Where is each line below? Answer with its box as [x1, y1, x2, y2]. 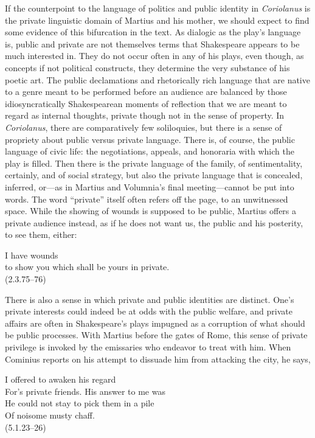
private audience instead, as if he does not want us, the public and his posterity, [5, 216, 303, 229]
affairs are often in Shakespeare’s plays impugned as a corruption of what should [5, 316, 305, 329]
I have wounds [5, 248, 58, 261]
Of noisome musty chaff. [5, 409, 95, 421]
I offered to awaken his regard [5, 373, 116, 386]
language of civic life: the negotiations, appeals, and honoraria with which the [5, 145, 294, 158]
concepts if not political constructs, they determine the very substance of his [5, 61, 290, 74]
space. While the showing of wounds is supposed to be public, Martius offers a [5, 204, 297, 217]
